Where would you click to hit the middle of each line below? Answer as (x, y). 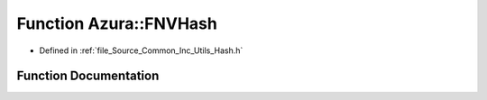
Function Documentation (88, 76)
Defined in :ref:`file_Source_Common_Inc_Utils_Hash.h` (141, 50)
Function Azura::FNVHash (117, 23)
